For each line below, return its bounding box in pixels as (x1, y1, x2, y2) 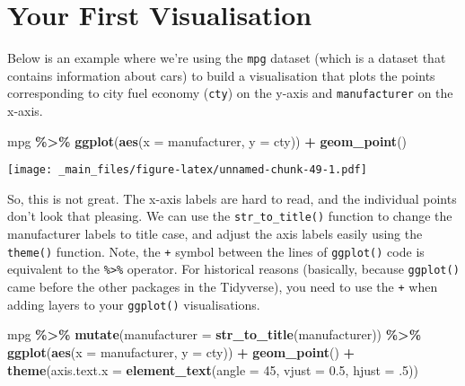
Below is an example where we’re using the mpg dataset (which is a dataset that (7, 48, 446, 67)
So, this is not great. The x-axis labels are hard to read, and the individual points (7, 189, 457, 207)
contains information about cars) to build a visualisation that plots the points (7, 66, 435, 84)
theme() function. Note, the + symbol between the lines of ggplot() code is (7, 241, 425, 260)
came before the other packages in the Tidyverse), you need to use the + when (7, 277, 438, 296)
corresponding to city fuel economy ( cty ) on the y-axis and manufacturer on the (7, 83, 453, 102)
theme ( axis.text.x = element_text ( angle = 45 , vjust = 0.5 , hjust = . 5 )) (7, 360, 418, 379)
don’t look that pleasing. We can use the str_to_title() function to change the (7, 206, 452, 225)
